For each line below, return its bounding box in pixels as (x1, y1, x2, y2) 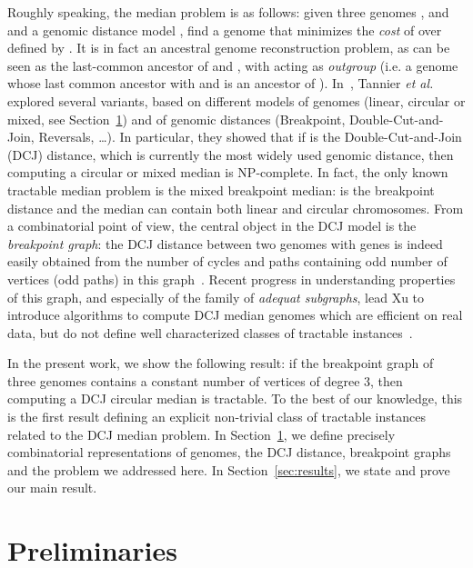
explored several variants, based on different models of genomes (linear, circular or (7, 91, 466, 110)
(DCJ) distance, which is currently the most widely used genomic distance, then (7, 144, 454, 164)
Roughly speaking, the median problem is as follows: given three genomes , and (7, 3, 449, 21)
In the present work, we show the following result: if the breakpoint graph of (7, 354, 434, 373)
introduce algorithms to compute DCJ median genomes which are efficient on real (7, 305, 463, 324)
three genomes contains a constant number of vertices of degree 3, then (7, 371, 403, 390)
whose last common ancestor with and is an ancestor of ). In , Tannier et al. (7, 74, 434, 93)
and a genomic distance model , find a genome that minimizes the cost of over (7, 20, 442, 39)
